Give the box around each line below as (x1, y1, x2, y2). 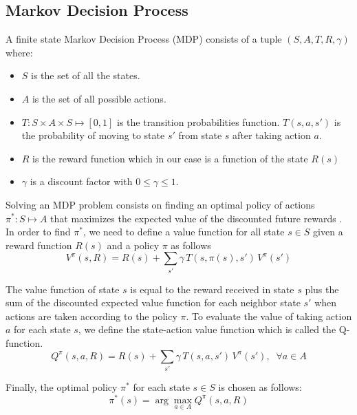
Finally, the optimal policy (6, 379, 118, 394)
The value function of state (6, 281, 120, 296)
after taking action (232, 128, 311, 142)
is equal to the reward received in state (130, 281, 294, 296)
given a (313, 224, 343, 239)
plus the (305, 281, 339, 296)
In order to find (6, 224, 71, 239)
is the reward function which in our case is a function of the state (32, 151, 308, 165)
